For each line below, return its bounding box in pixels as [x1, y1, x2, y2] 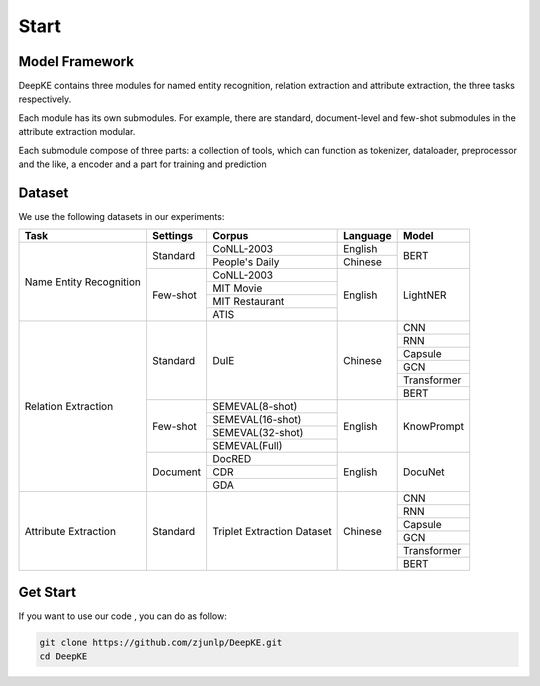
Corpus [211, 229, 249, 243]
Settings [151, 229, 194, 243]
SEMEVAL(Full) [211, 439, 283, 453]
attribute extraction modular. [18, 126, 136, 138]
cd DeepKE [39, 651, 88, 662]
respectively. [18, 93, 72, 105]
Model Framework [18, 53, 135, 70]
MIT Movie [211, 281, 263, 295]
